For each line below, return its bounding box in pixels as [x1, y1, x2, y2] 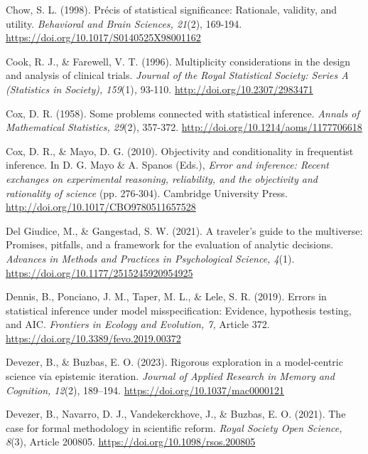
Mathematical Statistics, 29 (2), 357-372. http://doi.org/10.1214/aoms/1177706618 [6, 120, 362, 134]
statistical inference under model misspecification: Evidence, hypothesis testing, [6, 302, 352, 317]
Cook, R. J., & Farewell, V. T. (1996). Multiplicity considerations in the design [6, 53, 351, 68]
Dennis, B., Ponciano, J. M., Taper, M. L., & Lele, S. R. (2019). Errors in [6, 289, 327, 304]
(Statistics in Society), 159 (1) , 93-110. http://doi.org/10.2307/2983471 [6, 81, 313, 96]
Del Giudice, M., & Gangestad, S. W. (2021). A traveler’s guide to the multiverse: [6, 223, 363, 238]
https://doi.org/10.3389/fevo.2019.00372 [6, 330, 181, 345]
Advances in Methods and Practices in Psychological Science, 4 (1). [6, 250, 295, 265]
